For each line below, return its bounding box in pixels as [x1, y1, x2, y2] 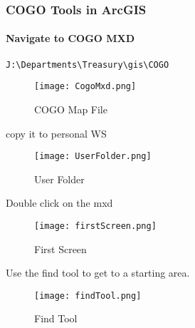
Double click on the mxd [6, 195, 113, 210]
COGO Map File [34, 101, 107, 116]
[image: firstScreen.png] [34, 220, 157, 231]
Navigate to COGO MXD [6, 31, 135, 46]
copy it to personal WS [6, 125, 107, 140]
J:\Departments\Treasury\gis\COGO [6, 59, 169, 70]
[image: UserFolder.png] [34, 151, 152, 162]
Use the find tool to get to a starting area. [6, 265, 190, 280]
